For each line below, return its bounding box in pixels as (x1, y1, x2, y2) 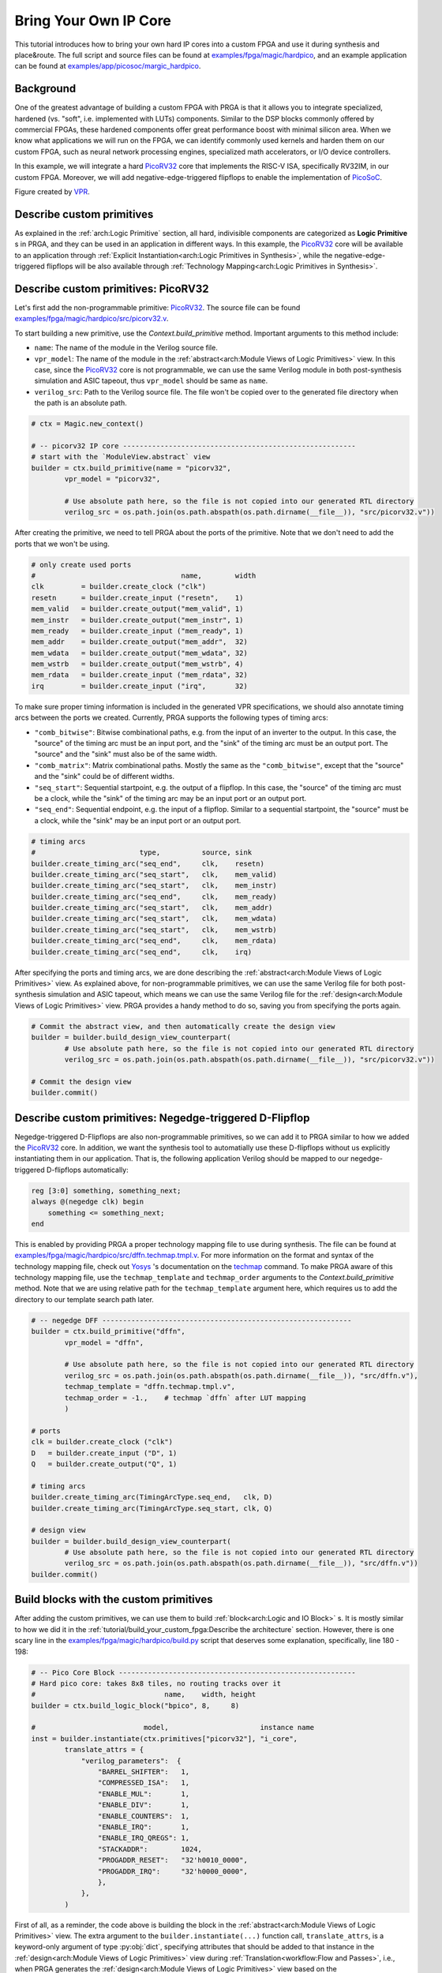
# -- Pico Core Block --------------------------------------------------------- (31, 1668, 357, 1677)
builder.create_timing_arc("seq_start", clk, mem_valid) (31, 870, 277, 879)
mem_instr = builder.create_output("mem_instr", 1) (31, 616, 244, 624)
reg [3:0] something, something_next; (31, 1186, 182, 1195)
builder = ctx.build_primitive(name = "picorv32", (31, 463, 232, 473)
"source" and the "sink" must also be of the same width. (34, 750, 218, 759)
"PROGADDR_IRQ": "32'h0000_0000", (97, 1866, 248, 1876)
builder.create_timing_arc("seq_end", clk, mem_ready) (31, 892, 277, 901)
